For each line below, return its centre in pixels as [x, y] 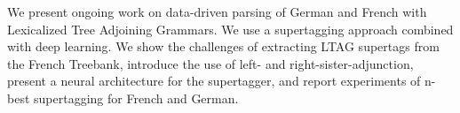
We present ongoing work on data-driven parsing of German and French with [217, 11]
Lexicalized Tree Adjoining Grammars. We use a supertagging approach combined [230, 29]
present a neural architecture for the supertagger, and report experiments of [214, 81]
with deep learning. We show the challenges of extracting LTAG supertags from [223, 46]
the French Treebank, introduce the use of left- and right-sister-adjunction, [210, 63]
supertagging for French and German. [136, 98]
